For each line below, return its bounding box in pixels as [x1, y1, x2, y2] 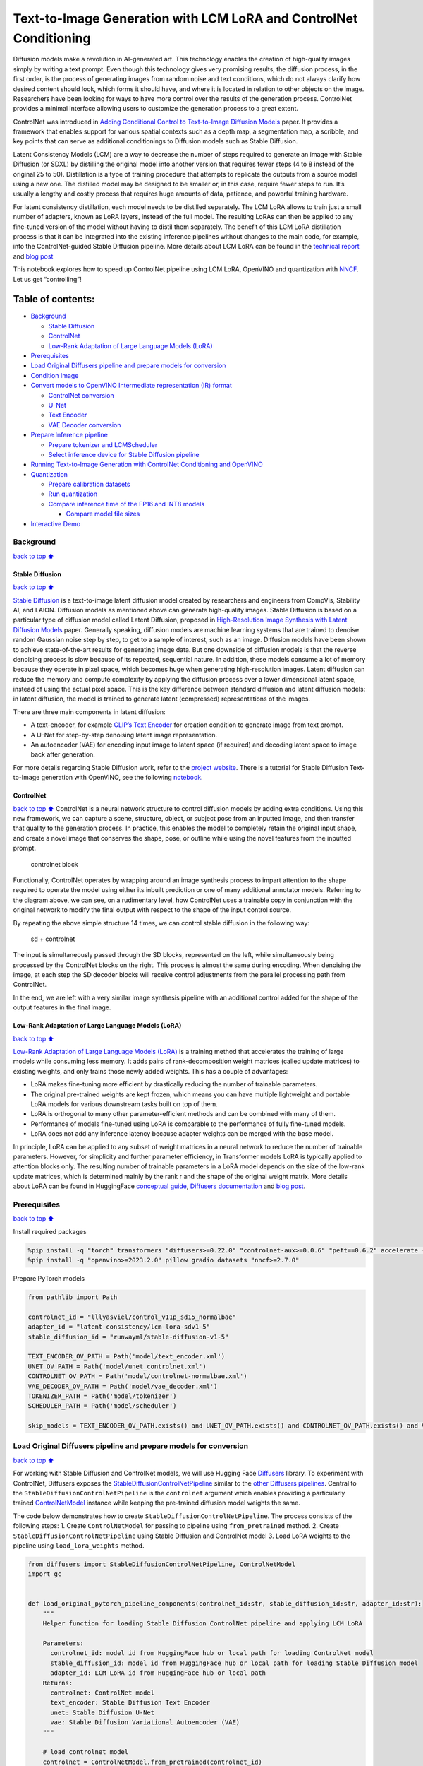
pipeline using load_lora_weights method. [13, 1541, 145, 1550]
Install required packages [13, 1227, 87, 1235]
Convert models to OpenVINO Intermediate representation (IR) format [30, 381, 233, 390]
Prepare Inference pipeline [30, 431, 109, 439]
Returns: [42, 1678, 73, 1687]
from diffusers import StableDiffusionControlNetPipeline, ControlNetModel [27, 1560, 296, 1568]
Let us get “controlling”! [13, 275, 82, 283]
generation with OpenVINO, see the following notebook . [41, 774, 204, 782]
